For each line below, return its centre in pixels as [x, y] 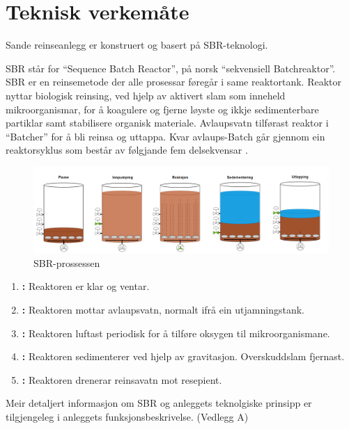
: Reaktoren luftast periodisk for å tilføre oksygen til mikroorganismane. [176, 333]
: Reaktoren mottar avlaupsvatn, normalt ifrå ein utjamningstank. [163, 309]
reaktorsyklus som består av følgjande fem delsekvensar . [127, 150]
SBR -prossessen [67, 262]
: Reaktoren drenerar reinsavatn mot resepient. [122, 379]
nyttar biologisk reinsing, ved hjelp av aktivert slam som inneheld [146, 95]
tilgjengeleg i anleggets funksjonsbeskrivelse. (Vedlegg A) [127, 416]
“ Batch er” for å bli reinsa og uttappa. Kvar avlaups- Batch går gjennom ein [165, 136]
